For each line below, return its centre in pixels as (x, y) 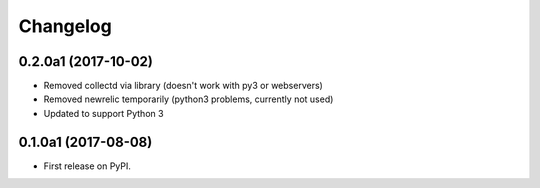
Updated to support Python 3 (103, 113)
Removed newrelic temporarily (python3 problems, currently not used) (188, 99)
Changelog (65, 26)
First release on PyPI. (87, 166)
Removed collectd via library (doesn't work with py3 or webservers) (183, 86)
